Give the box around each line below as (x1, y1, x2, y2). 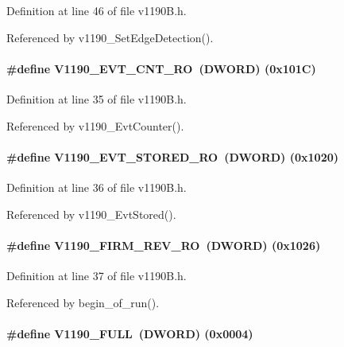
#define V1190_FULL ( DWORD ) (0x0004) (6, 325, 253, 341)
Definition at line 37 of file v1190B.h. (6, 267, 187, 283)
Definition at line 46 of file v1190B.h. (6, 2, 187, 18)
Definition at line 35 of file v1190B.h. (6, 90, 187, 107)
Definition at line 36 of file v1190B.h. (6, 178, 187, 195)
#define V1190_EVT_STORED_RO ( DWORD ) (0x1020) (6, 148, 338, 165)
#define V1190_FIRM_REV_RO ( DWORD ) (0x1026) (6, 236, 321, 253)
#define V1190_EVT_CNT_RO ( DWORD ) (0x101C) (6, 60, 316, 76)
